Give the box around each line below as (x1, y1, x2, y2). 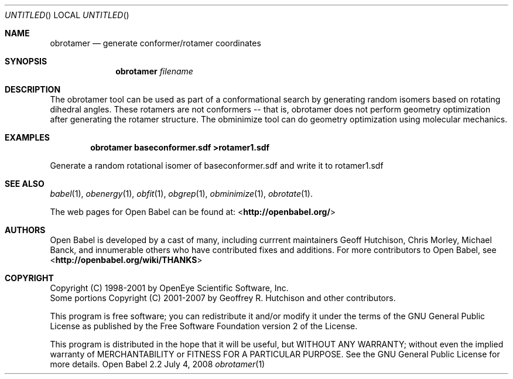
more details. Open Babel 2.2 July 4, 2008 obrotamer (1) (50, 359, 265, 369)
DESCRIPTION (5, 84, 61, 94)
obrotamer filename (115, 66, 193, 76)
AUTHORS (5, 225, 46, 235)
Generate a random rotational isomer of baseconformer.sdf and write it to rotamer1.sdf (50, 161, 384, 170)
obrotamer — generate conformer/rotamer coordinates (50, 38, 261, 48)
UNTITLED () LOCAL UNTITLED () (5, 10, 129, 20)
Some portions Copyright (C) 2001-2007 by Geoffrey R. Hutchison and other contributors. (50, 293, 396, 303)
